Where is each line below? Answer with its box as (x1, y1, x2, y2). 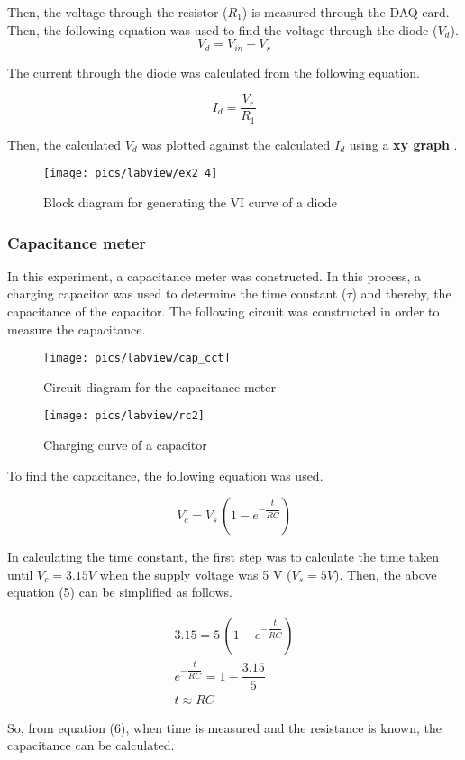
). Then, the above (333, 564, 437, 583)
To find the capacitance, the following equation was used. (7, 465, 324, 484)
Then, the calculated (7, 134, 121, 153)
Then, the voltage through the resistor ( (7, 3, 228, 21)
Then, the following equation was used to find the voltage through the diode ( (7, 20, 438, 39)
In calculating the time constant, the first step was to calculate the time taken (7, 547, 440, 566)
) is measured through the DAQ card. (242, 3, 450, 21)
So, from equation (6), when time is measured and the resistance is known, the (7, 718, 442, 737)
